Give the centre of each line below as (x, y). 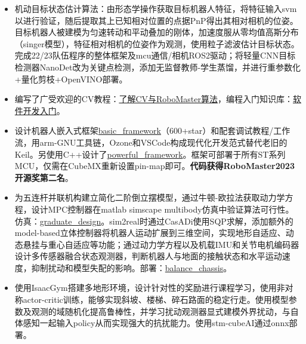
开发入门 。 (44, 110)
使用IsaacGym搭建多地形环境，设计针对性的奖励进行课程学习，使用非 (150, 288)
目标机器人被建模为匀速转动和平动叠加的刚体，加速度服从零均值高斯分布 (157, 32)
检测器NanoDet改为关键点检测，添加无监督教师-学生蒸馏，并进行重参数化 (158, 67)
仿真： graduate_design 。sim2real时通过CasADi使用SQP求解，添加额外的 (154, 221)
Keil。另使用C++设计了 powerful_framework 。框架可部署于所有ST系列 (150, 154)
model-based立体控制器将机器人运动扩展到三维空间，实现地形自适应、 (150, 233)
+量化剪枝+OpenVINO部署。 (71, 79)
